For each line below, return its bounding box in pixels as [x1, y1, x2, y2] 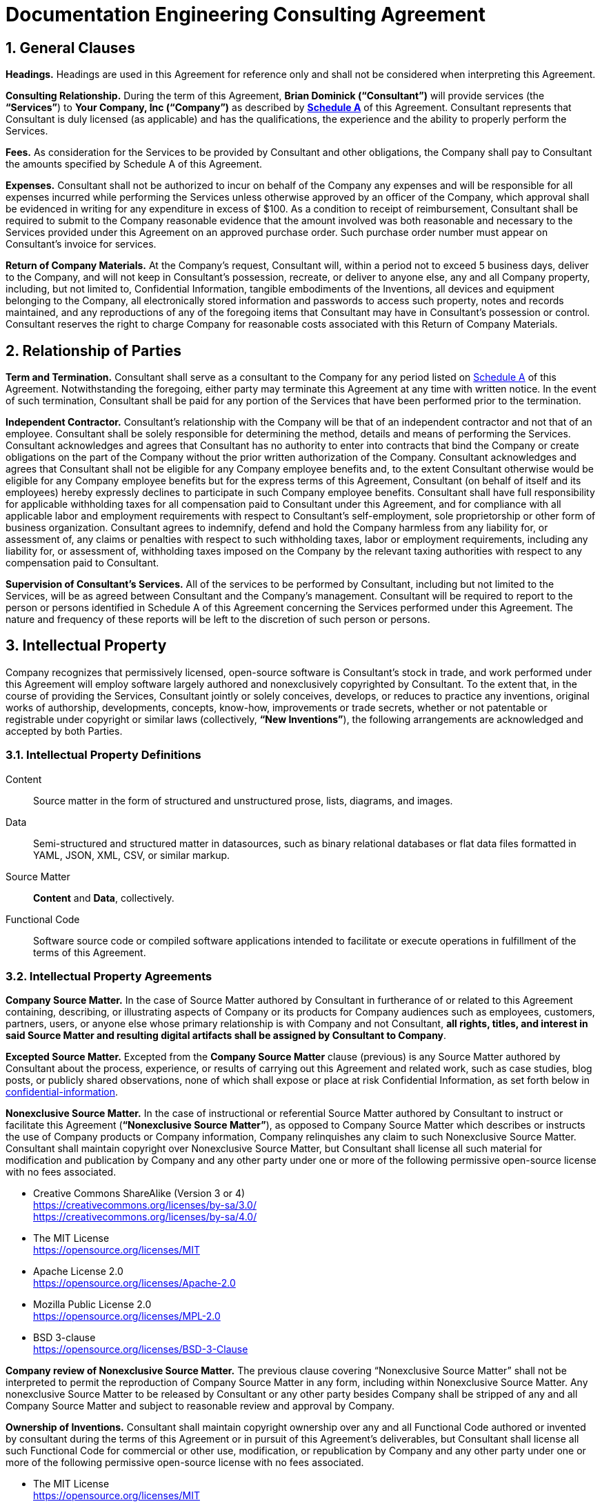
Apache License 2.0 [33, 1265, 123, 1278]
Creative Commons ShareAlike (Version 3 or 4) [33, 1187, 245, 1200]
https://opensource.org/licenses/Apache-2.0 [33, 1277, 236, 1289]
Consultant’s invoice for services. [6, 238, 157, 250]
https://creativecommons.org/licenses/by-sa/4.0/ [33, 1211, 257, 1223]
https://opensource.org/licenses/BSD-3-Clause [33, 1343, 248, 1356]
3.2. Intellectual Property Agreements [6, 969, 212, 983]
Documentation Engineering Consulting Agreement [6, 3, 486, 26]
